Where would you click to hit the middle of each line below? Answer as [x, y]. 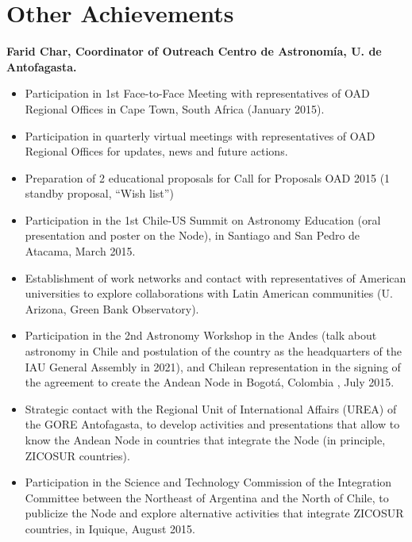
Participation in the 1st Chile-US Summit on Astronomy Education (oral [203, 219]
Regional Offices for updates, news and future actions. [156, 151]
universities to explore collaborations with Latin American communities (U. [209, 293]
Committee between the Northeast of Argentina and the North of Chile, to [207, 497]
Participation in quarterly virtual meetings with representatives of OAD [200, 135]
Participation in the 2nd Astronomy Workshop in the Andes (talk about [201, 335]
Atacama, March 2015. [80, 251]
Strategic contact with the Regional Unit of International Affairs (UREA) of [211, 408]
